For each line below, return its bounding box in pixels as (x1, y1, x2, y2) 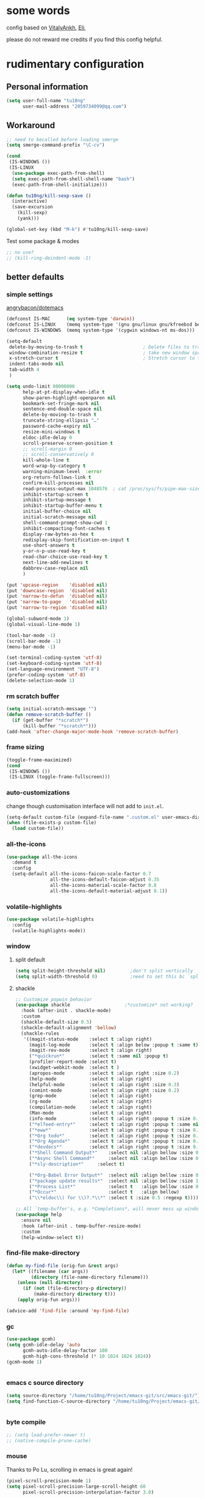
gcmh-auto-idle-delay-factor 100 (22, 1347, 108, 1354)
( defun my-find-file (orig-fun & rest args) (6, 1263, 119, 1269)
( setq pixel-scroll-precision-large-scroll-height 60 (6, 1483, 146, 1489)
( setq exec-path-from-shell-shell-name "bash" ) (12, 175, 135, 182)
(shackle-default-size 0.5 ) (21, 1019, 93, 1026)
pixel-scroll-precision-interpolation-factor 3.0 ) (22, 1489, 154, 1495)
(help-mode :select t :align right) (29, 1076, 153, 1082)
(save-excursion (12, 204, 53, 210)
